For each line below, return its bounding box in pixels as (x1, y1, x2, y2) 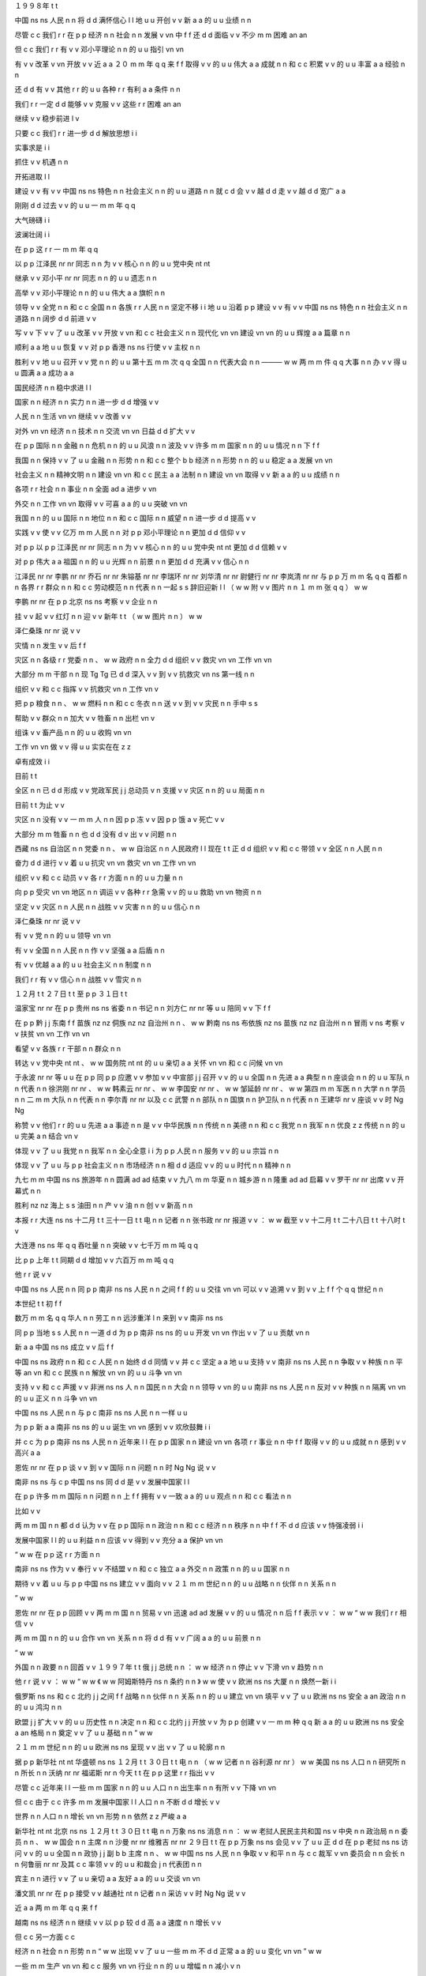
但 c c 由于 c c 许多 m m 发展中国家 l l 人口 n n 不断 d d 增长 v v (14, 1797, 220, 1806)
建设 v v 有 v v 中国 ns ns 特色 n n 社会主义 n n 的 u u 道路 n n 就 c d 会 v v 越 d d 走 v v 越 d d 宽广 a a (14, 187, 346, 196)
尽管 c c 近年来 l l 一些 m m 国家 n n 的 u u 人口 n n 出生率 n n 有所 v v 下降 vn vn (14, 1782, 276, 1792)
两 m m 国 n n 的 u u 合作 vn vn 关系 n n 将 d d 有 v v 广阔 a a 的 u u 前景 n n (14, 1633, 261, 1643)
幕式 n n (14, 1186, 41, 1195)
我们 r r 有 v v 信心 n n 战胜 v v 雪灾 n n (14, 975, 142, 984)
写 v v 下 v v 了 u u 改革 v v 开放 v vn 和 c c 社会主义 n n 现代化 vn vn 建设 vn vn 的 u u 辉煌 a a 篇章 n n (14, 328, 350, 338)
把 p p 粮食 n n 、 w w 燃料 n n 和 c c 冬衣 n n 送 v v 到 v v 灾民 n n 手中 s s (14, 699, 258, 708)
